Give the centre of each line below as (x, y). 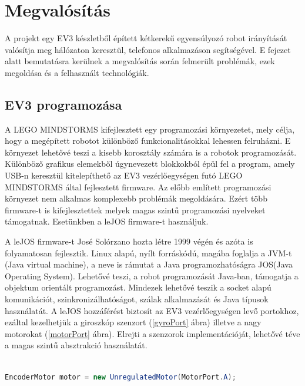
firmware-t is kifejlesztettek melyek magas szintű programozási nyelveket (135, 210)
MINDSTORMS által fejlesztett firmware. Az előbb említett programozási (138, 187)
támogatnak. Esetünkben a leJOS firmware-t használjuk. (107, 221)
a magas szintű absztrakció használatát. (76, 345)
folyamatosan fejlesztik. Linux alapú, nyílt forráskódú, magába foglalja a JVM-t (148, 253)
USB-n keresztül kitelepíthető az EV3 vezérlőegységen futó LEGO (124, 175)
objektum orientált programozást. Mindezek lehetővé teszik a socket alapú (138, 287)
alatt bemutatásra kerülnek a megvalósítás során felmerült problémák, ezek (140, 61)
